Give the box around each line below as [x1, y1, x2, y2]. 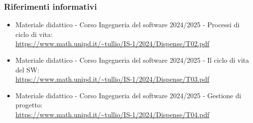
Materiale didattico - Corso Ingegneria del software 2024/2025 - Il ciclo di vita [15, 55, 249, 65]
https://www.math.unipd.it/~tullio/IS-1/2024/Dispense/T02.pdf [15, 38, 210, 49]
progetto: [15, 100, 43, 110]
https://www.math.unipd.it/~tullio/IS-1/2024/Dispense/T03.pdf [15, 74, 210, 84]
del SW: [15, 64, 39, 74]
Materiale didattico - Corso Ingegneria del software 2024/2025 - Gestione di [15, 90, 241, 100]
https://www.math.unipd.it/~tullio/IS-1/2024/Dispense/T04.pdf [15, 109, 210, 119]
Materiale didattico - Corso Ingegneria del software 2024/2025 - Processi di [15, 19, 240, 30]
